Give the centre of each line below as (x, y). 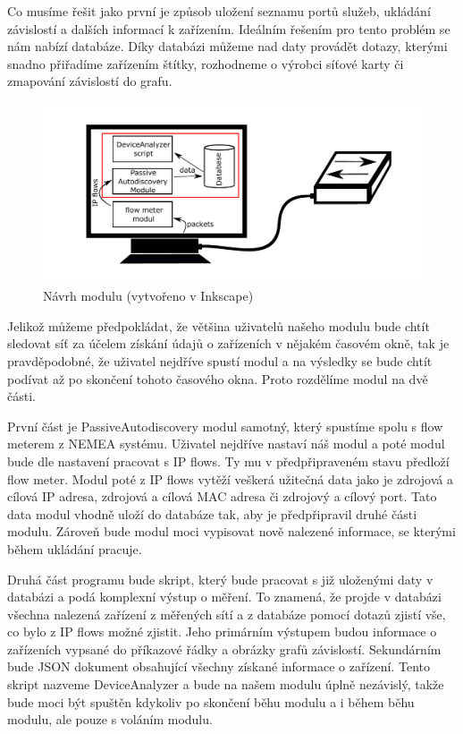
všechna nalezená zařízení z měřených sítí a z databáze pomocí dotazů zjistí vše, (227, 614)
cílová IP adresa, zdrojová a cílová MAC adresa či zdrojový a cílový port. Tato (222, 496)
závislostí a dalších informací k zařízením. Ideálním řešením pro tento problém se (229, 28)
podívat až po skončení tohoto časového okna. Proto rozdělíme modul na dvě (218, 378)
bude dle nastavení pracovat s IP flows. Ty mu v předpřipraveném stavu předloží (228, 461)
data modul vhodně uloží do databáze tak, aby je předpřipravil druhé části (212, 513)
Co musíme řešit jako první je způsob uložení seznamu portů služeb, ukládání (219, 11)
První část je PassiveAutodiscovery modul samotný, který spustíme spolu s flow (225, 426)
